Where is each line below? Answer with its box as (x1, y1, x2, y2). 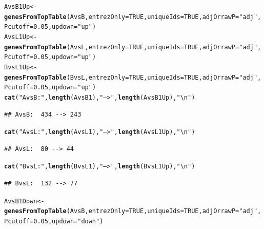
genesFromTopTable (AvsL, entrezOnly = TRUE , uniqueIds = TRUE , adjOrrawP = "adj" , (4, 43, 261, 51)
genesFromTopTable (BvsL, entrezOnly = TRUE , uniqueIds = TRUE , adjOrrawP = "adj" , (4, 73, 261, 81)
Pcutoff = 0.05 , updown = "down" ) (4, 217, 104, 225)
